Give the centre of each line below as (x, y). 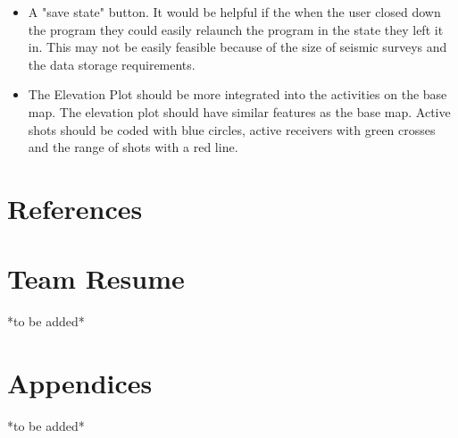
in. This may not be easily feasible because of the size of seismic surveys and (237, 47)
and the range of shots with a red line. (133, 147)
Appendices (80, 383)
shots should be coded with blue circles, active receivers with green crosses (232, 129)
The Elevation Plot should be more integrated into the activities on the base (237, 94)
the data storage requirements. (112, 64)
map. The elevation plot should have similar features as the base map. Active (239, 111)
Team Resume (96, 278)
